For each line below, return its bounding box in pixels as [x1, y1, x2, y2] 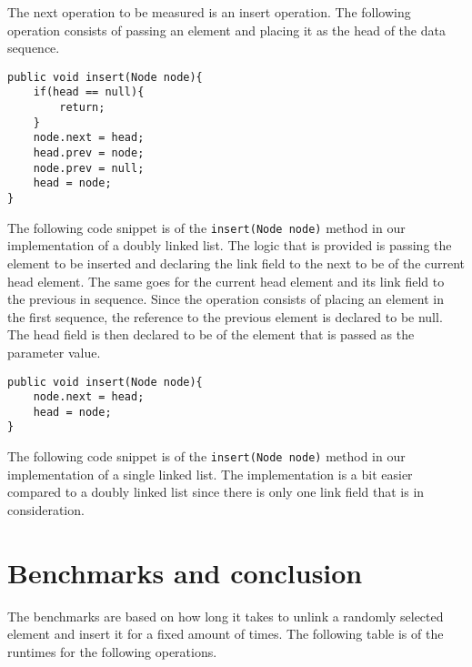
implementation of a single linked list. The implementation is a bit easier [7, 464, 413, 483]
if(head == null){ [33, 86, 145, 99]
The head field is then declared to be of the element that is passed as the [7, 325, 415, 344]
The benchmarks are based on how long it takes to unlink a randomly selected [7, 606, 444, 625]
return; [59, 101, 105, 115]
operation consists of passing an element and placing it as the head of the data [7, 20, 446, 39]
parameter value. [7, 342, 101, 361]
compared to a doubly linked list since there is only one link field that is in [7, 482, 425, 501]
